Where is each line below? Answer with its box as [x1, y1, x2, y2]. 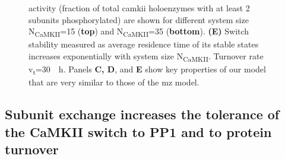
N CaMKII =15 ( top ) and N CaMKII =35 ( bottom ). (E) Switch [28, 25, 249, 39]
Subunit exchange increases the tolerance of [5, 105, 280, 123]
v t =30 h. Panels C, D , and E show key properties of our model [28, 63, 266, 77]
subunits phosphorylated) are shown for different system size [28, 13, 249, 26]
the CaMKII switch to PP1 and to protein [5, 122, 272, 141]
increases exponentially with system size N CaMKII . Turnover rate [28, 49, 264, 63]
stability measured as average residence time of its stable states [28, 38, 259, 50]
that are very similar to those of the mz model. [28, 76, 199, 88]
